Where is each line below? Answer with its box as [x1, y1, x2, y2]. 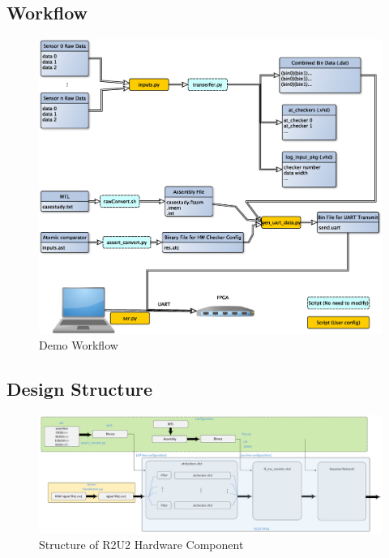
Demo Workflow [39, 337, 118, 354]
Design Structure [6, 376, 153, 401]
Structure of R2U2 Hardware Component [39, 536, 244, 553]
